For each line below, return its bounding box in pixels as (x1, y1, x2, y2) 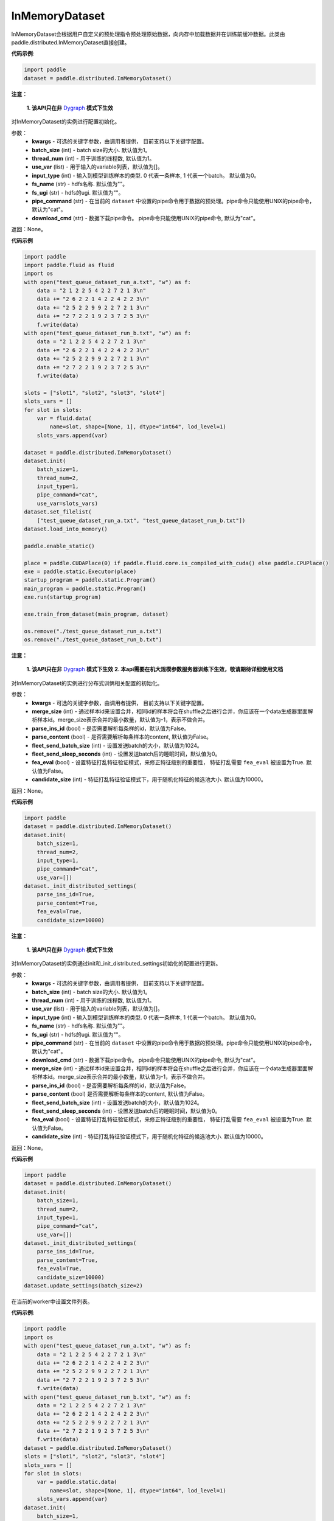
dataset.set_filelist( (24, 509, 92, 515)
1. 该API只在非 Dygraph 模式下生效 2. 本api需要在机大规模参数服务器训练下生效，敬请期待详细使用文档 (26, 666, 284, 673)
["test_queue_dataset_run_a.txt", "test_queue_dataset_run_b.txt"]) (37, 517, 246, 524)
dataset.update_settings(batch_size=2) (24, 1283, 143, 1289)
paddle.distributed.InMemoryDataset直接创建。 (11, 38, 130, 46)
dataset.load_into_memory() (24, 526, 108, 532)
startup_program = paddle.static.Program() (24, 577, 156, 583)
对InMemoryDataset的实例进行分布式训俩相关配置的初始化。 (11, 679, 163, 687)
